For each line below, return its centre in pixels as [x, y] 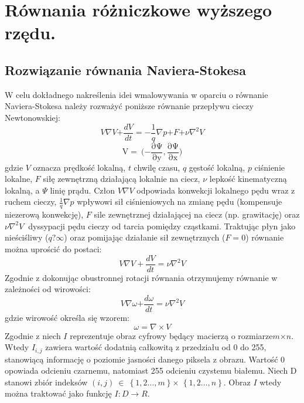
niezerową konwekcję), [44, 214]
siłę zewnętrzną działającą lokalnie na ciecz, [122, 179]
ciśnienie [270, 167]
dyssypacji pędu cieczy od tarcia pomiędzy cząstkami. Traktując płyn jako [162, 226]
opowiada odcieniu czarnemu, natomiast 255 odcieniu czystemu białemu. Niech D [151, 370]
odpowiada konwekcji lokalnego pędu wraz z [216, 190]
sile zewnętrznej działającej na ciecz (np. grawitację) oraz [197, 214]
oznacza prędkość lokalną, [79, 167]
